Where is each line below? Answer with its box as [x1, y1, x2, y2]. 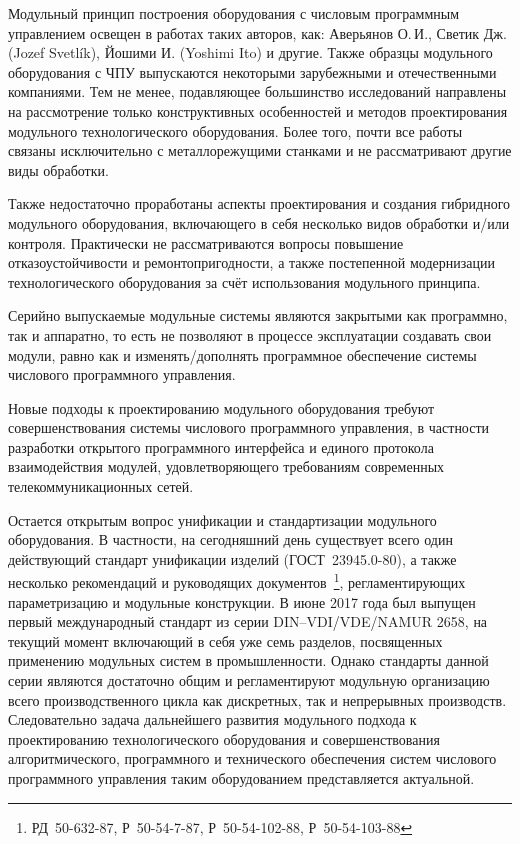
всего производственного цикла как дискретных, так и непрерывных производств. [8, 689, 507, 710]
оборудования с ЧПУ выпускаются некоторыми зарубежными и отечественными [8, 61, 497, 82]
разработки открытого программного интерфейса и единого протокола [8, 436, 434, 457]
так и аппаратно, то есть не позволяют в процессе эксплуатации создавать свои [8, 324, 492, 345]
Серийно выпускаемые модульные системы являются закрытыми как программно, [8, 305, 508, 326]
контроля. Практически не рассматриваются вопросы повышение [8, 232, 404, 253]
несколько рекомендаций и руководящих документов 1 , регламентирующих [8, 569, 466, 593]
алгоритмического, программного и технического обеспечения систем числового [8, 748, 497, 769]
